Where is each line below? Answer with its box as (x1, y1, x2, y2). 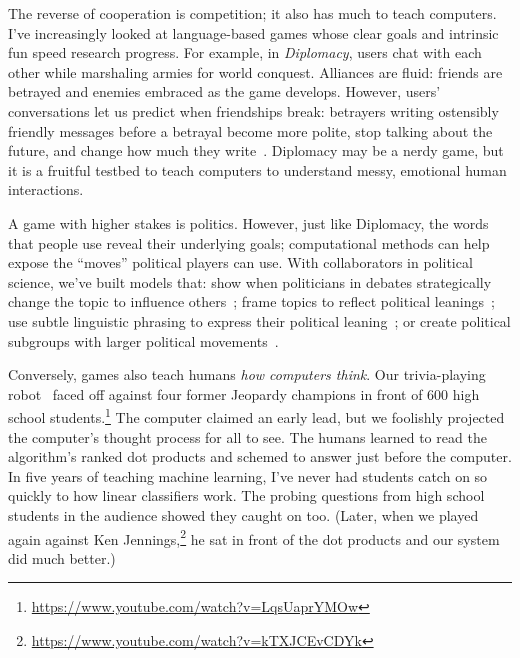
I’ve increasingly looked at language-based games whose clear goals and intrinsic (8, 22, 499, 43)
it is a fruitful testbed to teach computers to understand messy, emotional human (8, 159, 507, 180)
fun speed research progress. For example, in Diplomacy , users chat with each (8, 42, 482, 63)
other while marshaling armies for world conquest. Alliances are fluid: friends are (8, 61, 503, 82)
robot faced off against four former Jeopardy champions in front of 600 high (8, 383, 480, 404)
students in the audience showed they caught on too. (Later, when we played (8, 504, 479, 525)
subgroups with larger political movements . (8, 330, 279, 351)
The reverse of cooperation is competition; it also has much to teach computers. (8, 3, 497, 23)
